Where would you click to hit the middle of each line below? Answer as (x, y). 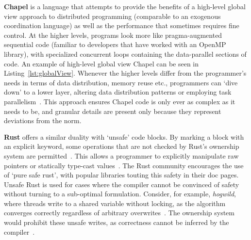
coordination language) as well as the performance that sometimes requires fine (122, 25)
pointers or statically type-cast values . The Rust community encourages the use (124, 165)
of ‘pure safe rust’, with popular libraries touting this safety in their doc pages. (121, 175)
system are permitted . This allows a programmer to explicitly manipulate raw (121, 155)
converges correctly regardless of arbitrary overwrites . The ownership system (119, 213)
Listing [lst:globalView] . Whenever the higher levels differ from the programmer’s (125, 73)
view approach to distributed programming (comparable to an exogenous (112, 16)
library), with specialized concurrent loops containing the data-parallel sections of (125, 54)
